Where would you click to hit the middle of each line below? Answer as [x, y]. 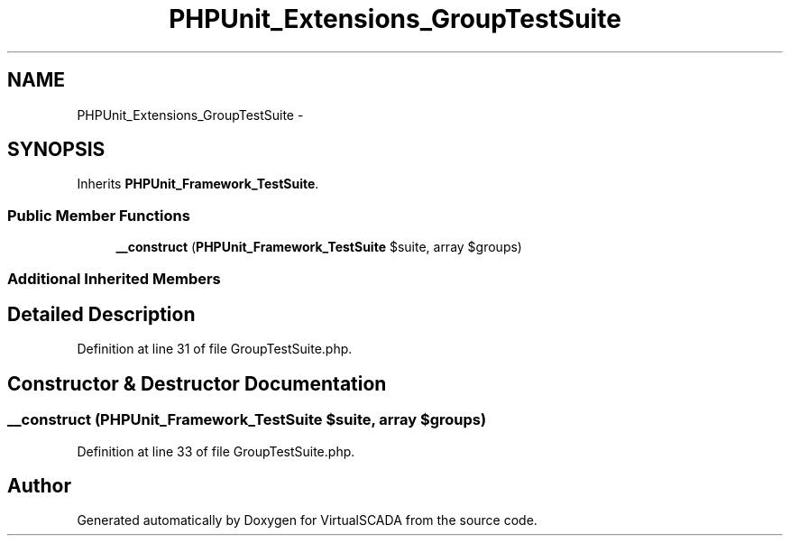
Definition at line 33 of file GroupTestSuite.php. [216, 451]
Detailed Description [101, 314]
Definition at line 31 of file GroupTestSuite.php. [215, 349]
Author [39, 486]
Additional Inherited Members [114, 278]
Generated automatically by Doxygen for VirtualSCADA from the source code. [307, 520]
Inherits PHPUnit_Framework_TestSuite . [198, 184]
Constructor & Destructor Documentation [197, 383]
